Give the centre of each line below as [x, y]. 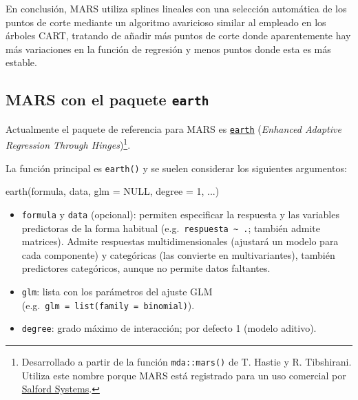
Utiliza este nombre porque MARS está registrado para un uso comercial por [184, 375]
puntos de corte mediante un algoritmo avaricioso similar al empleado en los [166, 22]
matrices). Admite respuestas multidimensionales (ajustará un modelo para [180, 241]
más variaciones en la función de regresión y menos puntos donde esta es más [168, 49]
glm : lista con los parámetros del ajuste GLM [117, 291]
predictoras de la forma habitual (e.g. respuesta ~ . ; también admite [171, 228]
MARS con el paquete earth [107, 99]
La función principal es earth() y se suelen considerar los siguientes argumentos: [176, 168]
